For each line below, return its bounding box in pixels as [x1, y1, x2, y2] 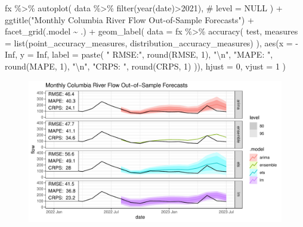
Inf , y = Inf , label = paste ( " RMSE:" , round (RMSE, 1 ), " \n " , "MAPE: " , [5, 48, 273, 61]
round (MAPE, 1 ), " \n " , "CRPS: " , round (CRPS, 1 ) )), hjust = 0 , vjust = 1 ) [5, 59, 286, 72]
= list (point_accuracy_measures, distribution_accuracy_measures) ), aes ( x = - [5, 36, 298, 49]
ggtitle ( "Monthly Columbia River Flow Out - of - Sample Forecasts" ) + [5, 13, 254, 26]
